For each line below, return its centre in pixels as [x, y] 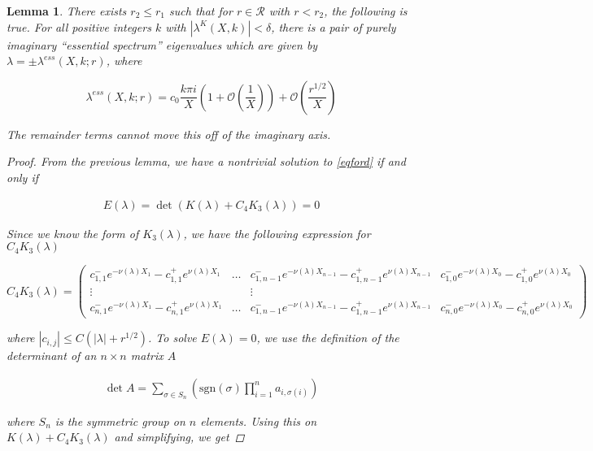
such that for [201, 11]
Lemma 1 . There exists [67, 11]
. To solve [172, 338]
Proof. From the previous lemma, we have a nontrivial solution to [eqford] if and [206, 161]
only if [23, 177]
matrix [147, 356]
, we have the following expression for [277, 233]
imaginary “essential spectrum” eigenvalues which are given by [162, 44]
